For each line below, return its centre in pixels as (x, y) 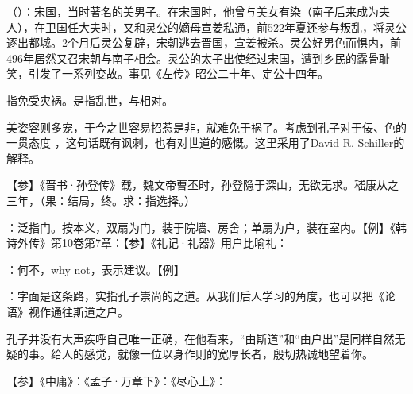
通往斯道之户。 (89, 311)
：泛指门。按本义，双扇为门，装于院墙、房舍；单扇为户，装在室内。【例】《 (201, 227)
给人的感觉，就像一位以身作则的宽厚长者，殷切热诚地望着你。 (212, 354)
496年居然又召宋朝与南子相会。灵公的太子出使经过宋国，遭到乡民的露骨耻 (198, 58)
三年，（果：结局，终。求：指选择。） (101, 200)
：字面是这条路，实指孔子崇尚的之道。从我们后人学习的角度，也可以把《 (195, 296)
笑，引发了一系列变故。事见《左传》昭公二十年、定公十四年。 (168, 73)
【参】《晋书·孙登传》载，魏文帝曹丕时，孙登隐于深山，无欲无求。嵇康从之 (203, 185)
